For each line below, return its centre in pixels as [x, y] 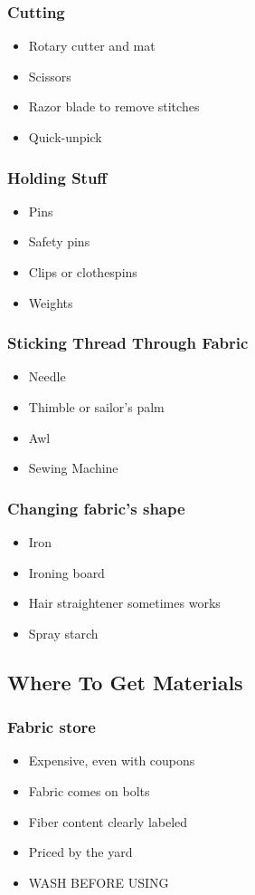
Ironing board [66, 572]
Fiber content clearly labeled [108, 821]
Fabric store [52, 727]
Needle [47, 376]
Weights [51, 302]
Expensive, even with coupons [112, 760]
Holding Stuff [57, 177]
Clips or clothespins [83, 272]
